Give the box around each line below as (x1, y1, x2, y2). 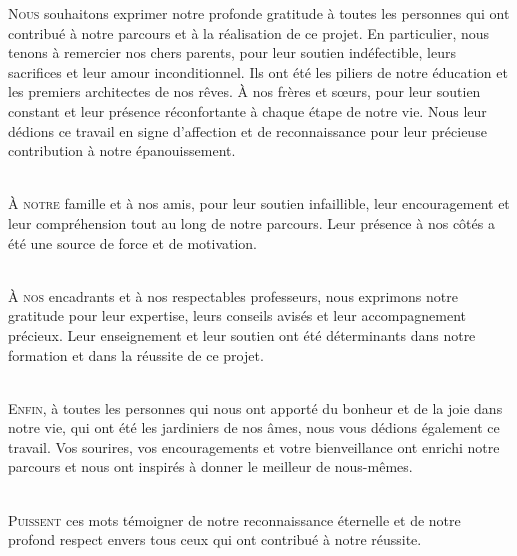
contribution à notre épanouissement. (8, 140, 236, 161)
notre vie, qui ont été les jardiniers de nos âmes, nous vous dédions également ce (8, 417, 500, 438)
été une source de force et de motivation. (8, 232, 258, 253)
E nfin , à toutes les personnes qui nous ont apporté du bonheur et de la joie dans (8, 397, 503, 418)
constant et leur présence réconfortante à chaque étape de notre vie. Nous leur (8, 100, 487, 121)
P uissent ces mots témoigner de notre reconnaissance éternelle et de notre (8, 509, 461, 530)
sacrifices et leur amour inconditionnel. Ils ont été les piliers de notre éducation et (8, 61, 508, 82)
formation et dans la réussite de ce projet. (8, 344, 264, 365)
